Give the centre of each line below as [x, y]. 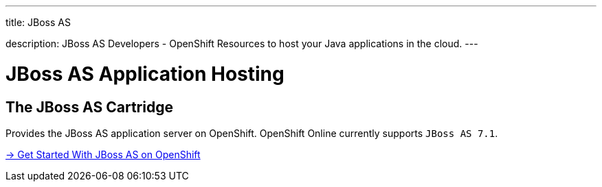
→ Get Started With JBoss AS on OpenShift [103, 154]
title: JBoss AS [38, 22]
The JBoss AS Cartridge [89, 107]
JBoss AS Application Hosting [145, 74]
